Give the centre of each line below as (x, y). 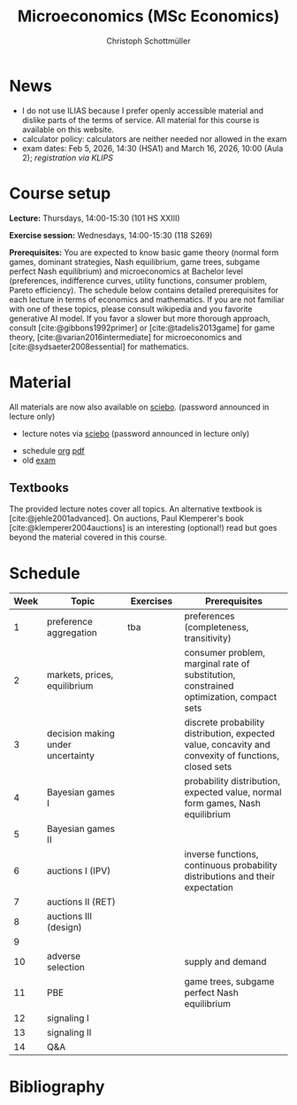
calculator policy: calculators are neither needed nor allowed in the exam (154, 138)
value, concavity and (228, 744)
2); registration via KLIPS (67, 158)
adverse (64, 956)
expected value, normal (233, 792)
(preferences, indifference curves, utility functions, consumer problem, (138, 280)
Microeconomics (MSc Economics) (148, 16)
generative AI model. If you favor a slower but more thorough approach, (140, 318)
